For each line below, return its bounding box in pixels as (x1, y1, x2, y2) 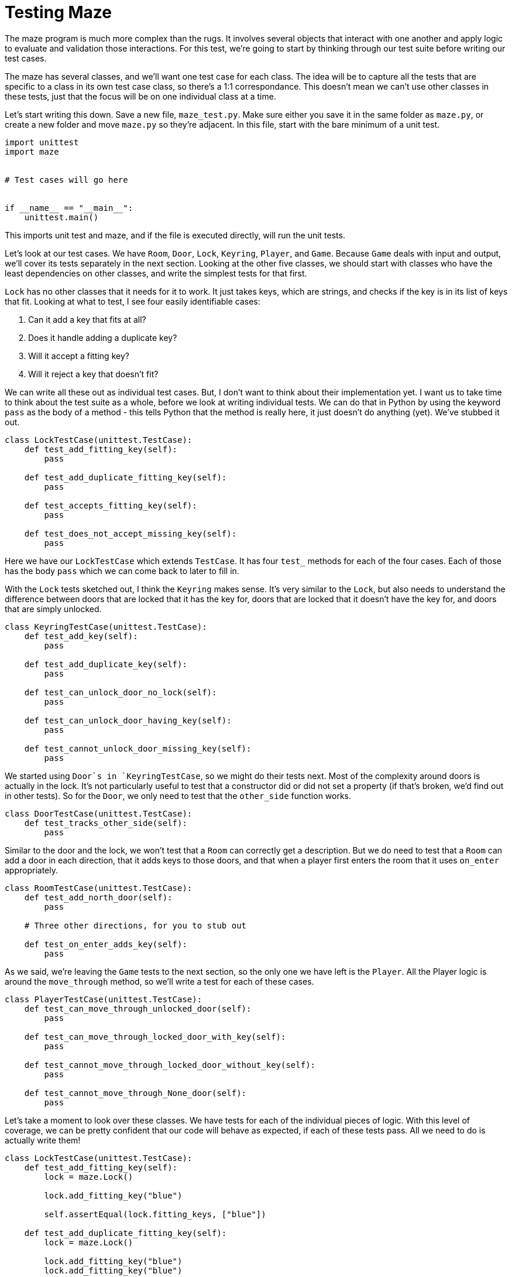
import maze (5, 146, 59, 156)
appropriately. (5, 865, 59, 875)
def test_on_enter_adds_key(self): (24, 939, 187, 949)
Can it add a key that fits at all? (28, 314, 146, 325)
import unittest (5, 137, 79, 147)
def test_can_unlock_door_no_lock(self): (24, 687, 217, 697)
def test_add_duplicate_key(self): (24, 659, 187, 669)
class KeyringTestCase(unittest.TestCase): (5, 622, 207, 631)
